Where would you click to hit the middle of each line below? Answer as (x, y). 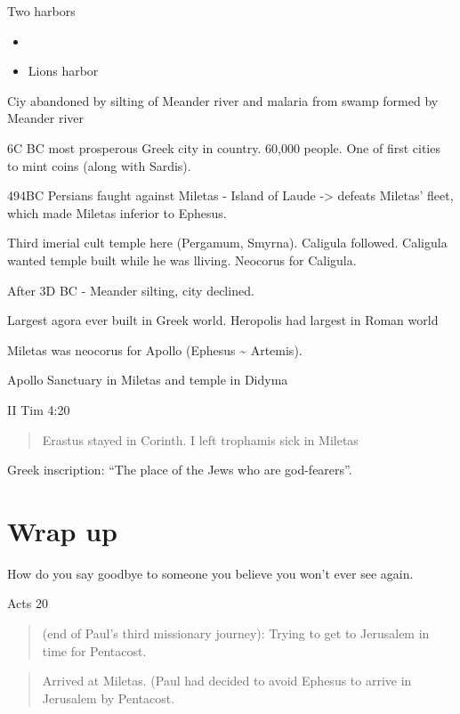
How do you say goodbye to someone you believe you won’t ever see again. (210, 573)
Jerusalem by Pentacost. (109, 698)
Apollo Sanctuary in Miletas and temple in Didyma (148, 380)
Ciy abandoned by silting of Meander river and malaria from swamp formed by (223, 100)
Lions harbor (63, 71)
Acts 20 (28, 603)
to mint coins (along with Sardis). (99, 165)
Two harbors (41, 11)
